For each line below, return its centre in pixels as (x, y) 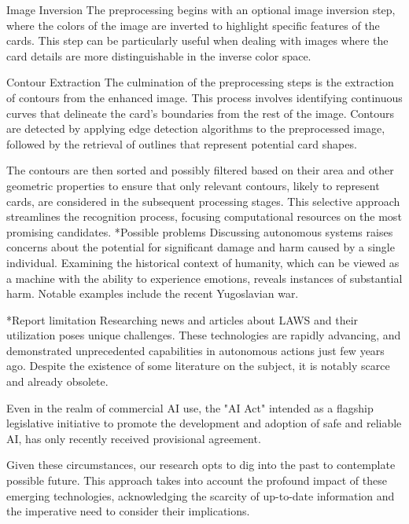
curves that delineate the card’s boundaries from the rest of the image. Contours (200, 113)
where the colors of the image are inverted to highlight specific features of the (193, 25)
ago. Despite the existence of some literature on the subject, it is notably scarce (198, 366)
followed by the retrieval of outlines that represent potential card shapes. (182, 143)
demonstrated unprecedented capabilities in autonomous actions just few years (195, 350)
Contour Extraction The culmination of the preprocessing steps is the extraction (200, 82)
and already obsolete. (57, 381)
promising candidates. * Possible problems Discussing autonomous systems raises (200, 231)
